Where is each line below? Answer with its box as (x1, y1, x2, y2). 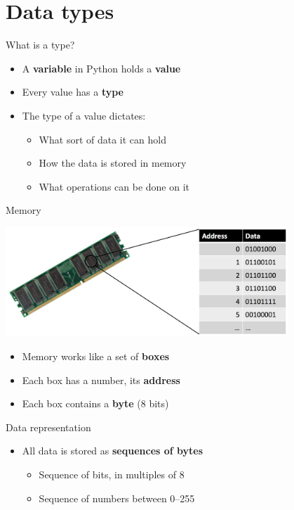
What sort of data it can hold (39, 132, 166, 146)
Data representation (6, 419, 91, 434)
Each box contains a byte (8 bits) (22, 396, 169, 411)
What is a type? (6, 37, 75, 52)
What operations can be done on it (39, 179, 190, 193)
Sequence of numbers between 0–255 (39, 490, 195, 505)
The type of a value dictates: (22, 108, 146, 122)
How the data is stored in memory (39, 155, 187, 170)
